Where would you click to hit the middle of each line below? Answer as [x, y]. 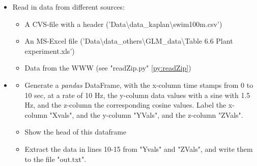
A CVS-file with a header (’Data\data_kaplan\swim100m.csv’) [123, 24]
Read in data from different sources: [68, 7]
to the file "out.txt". [55, 159]
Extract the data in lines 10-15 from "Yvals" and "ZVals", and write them [139, 148]
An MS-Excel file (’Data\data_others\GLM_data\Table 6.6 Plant [129, 41]
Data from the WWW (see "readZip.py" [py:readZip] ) [108, 68]
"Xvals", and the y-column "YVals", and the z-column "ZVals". [146, 114]
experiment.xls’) [50, 51]
